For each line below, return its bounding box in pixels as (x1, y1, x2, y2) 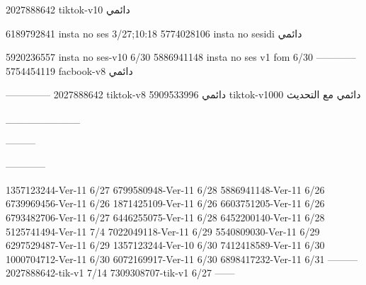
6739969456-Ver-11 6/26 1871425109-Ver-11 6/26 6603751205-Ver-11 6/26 (6, 196, 325, 211)
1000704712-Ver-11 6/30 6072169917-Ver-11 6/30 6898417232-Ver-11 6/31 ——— (6, 251, 358, 266)
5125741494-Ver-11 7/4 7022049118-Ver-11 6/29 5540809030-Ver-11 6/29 (6, 223, 320, 238)
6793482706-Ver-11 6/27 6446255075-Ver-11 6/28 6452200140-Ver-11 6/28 (6, 209, 325, 224)
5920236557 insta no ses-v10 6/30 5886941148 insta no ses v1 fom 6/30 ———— (6, 50, 356, 64)
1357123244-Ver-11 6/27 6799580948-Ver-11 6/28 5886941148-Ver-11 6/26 (6, 182, 325, 197)
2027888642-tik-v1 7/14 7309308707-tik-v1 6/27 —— (6, 265, 235, 280)
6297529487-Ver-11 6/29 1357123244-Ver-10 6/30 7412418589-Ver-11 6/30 (6, 238, 325, 252)
